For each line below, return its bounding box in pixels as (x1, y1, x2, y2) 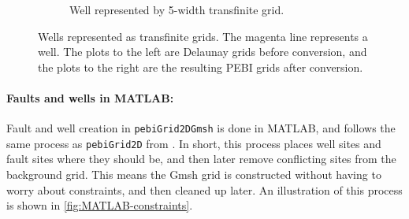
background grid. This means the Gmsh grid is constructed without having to (6, 166, 381, 183)
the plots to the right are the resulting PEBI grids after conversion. (38, 58, 363, 75)
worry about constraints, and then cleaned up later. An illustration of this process (6, 181, 403, 198)
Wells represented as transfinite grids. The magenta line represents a (38, 28, 368, 44)
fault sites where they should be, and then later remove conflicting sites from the (6, 150, 396, 167)
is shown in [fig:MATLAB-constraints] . (6, 197, 193, 213)
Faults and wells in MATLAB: (6, 89, 174, 106)
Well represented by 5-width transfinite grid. (69, 2, 284, 17)
